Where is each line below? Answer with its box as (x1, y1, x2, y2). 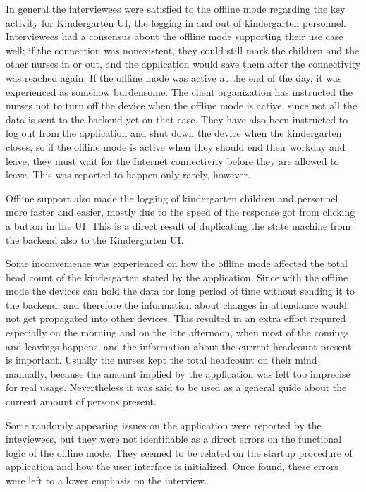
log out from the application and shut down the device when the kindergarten (6, 125, 342, 140)
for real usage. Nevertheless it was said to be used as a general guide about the (6, 380, 347, 395)
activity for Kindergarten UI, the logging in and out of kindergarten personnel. (6, 15, 346, 30)
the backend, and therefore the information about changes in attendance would (6, 297, 348, 312)
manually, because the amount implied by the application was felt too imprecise (6, 366, 350, 381)
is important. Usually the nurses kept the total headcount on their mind (6, 352, 317, 367)
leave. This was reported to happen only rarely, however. (6, 167, 250, 182)
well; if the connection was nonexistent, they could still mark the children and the (6, 42, 360, 57)
